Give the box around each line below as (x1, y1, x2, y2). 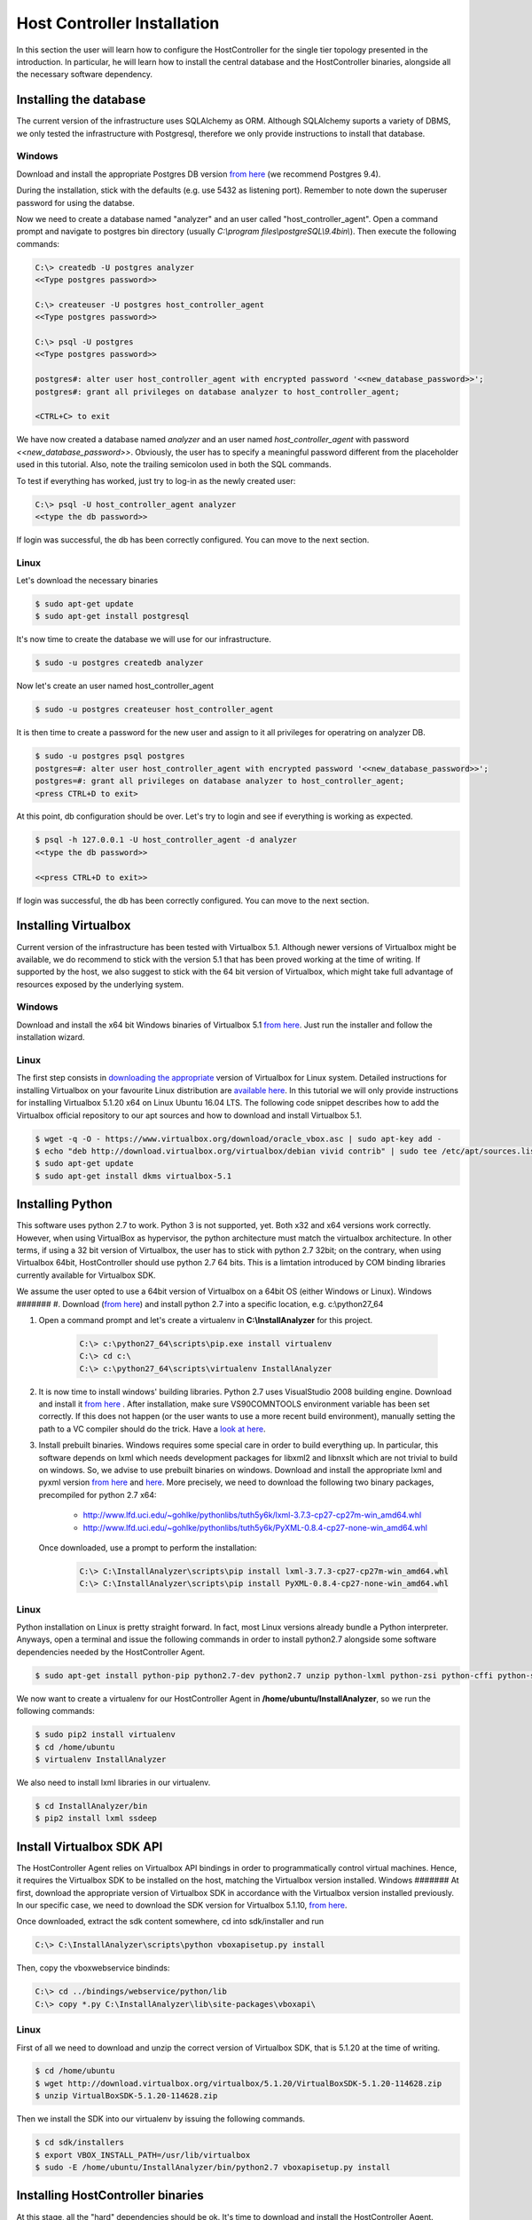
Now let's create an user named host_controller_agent (16, 680, 215, 692)
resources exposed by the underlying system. (16, 979, 184, 989)
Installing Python (16, 1197, 113, 1212)
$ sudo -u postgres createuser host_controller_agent (35, 704, 274, 715)
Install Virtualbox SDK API (16, 1839, 163, 1854)
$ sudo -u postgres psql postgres (35, 751, 185, 761)
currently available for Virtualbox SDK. (16, 1270, 156, 1280)
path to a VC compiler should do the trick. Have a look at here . (38, 1423, 266, 1434)
